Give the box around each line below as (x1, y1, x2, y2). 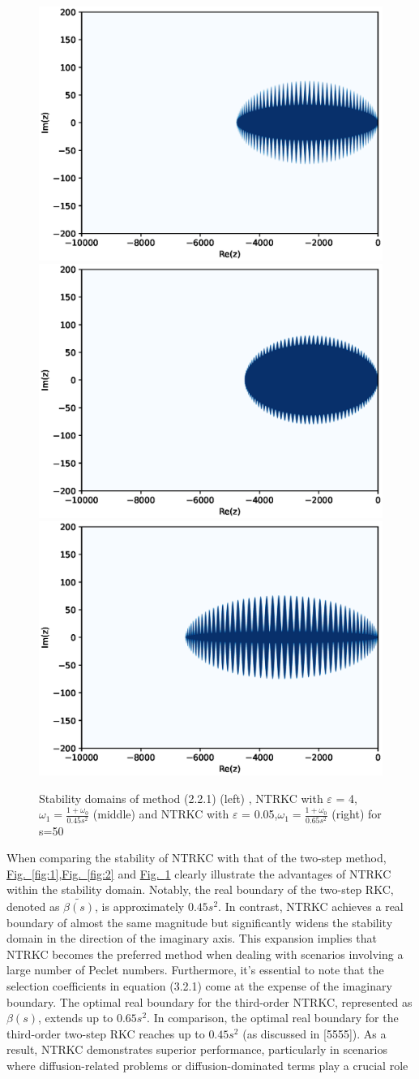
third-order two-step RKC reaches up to (6, 1025, 205, 1042)
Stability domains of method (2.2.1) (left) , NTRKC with (39, 789, 323, 806)
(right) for (331, 805, 382, 822)
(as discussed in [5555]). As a (242, 1025, 387, 1042)
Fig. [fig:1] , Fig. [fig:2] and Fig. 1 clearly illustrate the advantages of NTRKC (6, 865, 391, 882)
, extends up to (37, 1009, 113, 1026)
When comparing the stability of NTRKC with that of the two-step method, (6, 849, 387, 866)
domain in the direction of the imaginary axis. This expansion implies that (6, 930, 377, 947)
